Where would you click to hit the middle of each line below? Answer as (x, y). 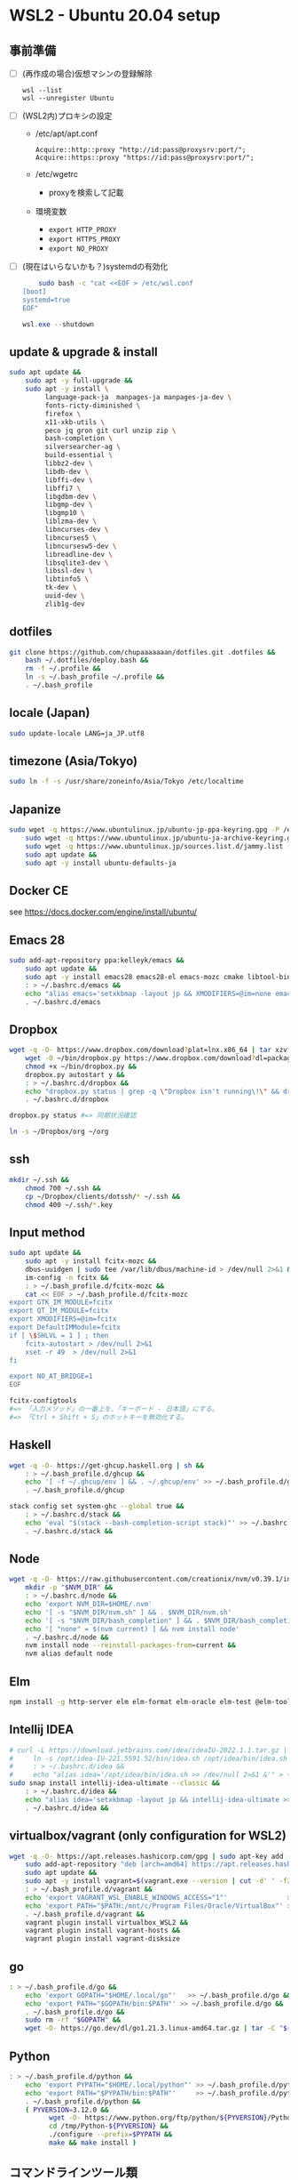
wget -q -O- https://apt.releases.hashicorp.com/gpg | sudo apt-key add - (150, 1856)
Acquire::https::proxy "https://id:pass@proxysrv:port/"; (145, 158)
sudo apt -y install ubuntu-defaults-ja (101, 863)
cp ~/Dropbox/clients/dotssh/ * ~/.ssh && (102, 1196)
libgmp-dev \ (69, 505)
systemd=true (46, 300)
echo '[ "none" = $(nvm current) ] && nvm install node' (133, 1629)
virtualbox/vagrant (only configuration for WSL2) (148, 1836)
